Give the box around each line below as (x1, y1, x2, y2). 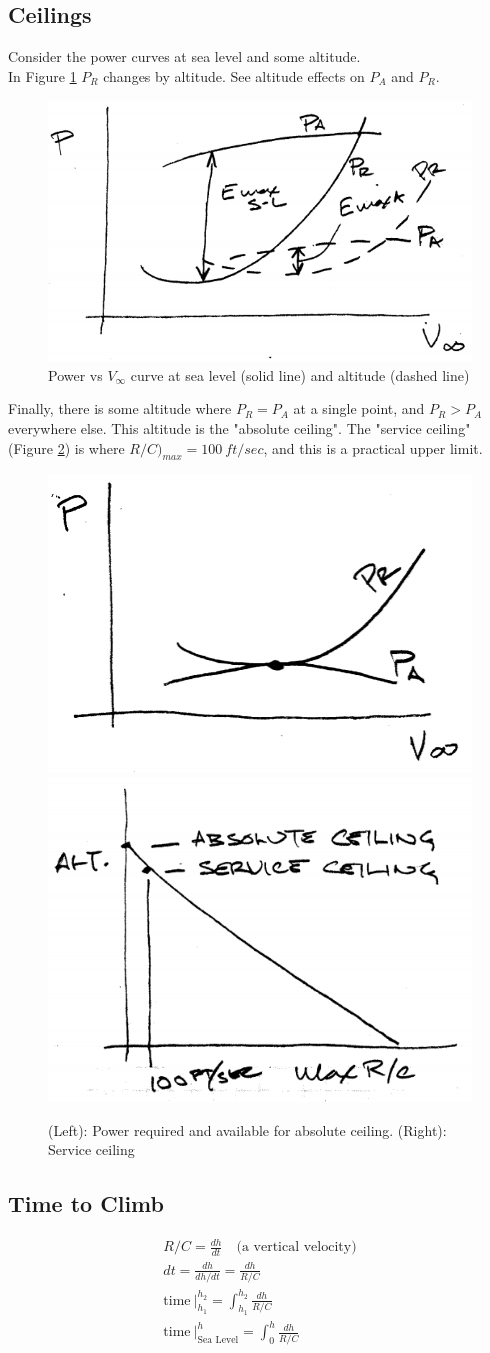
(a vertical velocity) (236, 1240, 357, 1255)
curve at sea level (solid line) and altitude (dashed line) (130, 364, 470, 385)
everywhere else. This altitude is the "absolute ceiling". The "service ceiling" (8, 418, 471, 439)
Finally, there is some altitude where (8, 398, 232, 419)
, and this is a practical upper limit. (263, 437, 483, 458)
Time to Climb (8, 1188, 164, 1219)
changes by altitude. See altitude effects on (103, 65, 365, 86)
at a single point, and (293, 398, 425, 419)
